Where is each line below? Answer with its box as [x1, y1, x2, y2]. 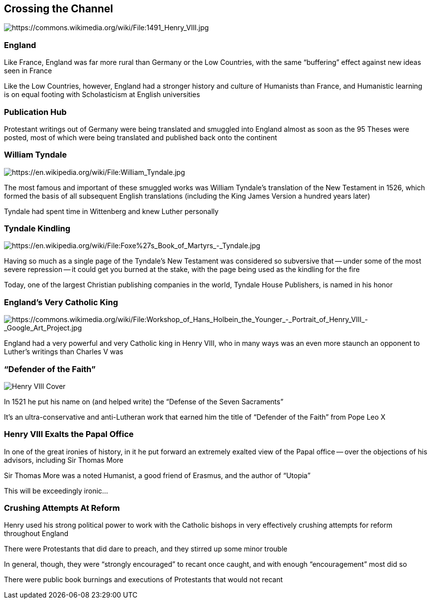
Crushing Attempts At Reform [4, 503, 120, 513]
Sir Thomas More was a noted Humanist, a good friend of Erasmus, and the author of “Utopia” [4, 471, 311, 480]
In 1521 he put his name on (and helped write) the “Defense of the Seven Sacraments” [4, 397, 284, 406]
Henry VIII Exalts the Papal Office [4, 429, 134, 439]
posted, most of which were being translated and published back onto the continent [4, 133, 277, 142]
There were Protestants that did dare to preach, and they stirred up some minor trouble [4, 545, 287, 553]
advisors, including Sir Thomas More [4, 455, 124, 464]
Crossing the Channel [4, 2, 113, 15]
